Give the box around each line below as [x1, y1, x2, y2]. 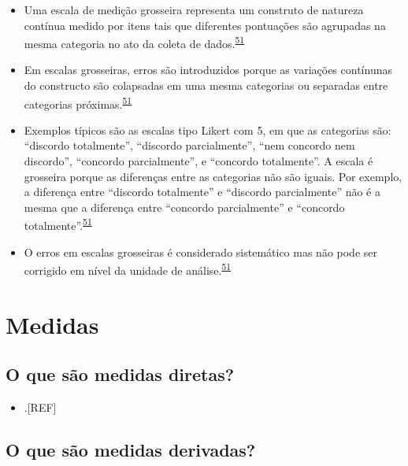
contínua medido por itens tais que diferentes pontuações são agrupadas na [24, 17, 386, 33]
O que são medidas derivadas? [6, 438, 256, 462]
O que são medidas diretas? [6, 362, 235, 386]
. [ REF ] [24, 399, 57, 416]
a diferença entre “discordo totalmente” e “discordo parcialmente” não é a [24, 183, 380, 200]
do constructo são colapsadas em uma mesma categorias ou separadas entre [24, 77, 388, 94]
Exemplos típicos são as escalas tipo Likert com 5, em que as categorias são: [24, 121, 391, 138]
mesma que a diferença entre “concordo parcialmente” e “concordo [24, 198, 345, 215]
